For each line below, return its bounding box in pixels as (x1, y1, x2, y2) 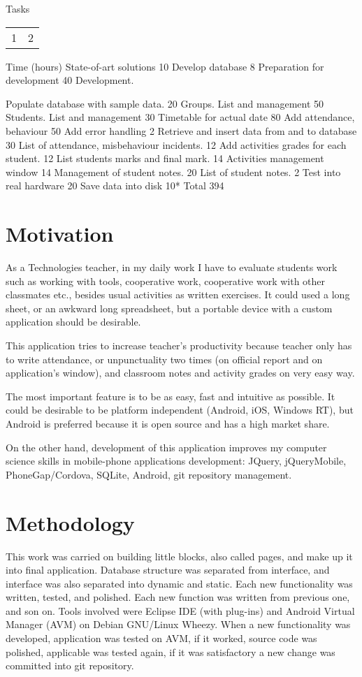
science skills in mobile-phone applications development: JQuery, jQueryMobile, (6, 453, 347, 468)
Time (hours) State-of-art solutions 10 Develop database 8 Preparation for (6, 59, 324, 73)
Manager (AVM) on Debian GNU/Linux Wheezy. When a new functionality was (6, 617, 351, 632)
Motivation (6, 219, 114, 248)
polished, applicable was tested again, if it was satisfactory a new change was (6, 644, 335, 659)
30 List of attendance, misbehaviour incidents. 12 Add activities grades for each (6, 137, 347, 152)
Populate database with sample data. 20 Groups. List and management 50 (6, 96, 324, 110)
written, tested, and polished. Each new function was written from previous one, (6, 590, 350, 604)
